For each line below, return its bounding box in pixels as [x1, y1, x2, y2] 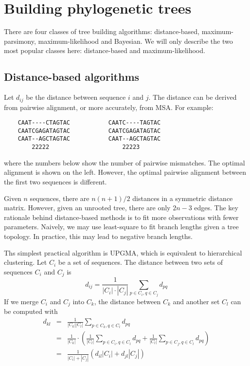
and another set [173, 296, 220, 306]
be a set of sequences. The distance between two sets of [58, 257, 223, 267]
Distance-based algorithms [4, 69, 140, 84]
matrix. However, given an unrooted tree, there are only [4, 202, 171, 213]
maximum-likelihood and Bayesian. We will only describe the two [38, 36, 233, 46]
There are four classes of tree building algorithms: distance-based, [4, 26, 199, 37]
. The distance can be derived [148, 92, 237, 102]
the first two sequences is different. [4, 176, 107, 186]
